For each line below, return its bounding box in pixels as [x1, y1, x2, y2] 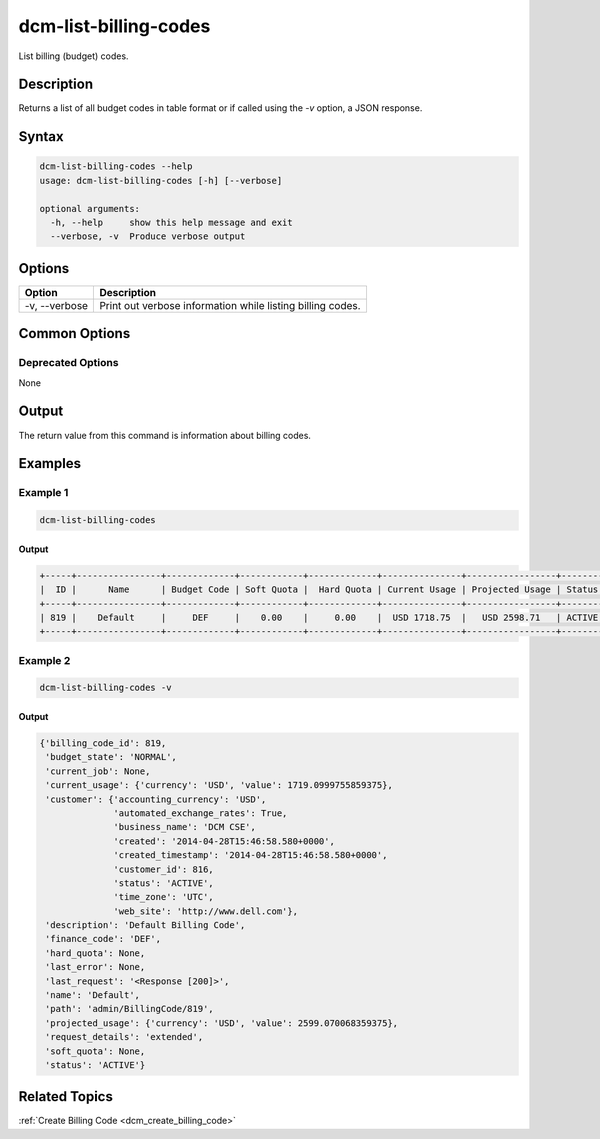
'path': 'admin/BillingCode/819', [45, 1003, 214, 1015]
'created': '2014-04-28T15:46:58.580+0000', [113, 835, 335, 847]
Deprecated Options [18, 356, 119, 370]
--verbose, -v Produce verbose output [50, 231, 246, 242]
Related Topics [18, 1088, 114, 1105]
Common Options [18, 325, 131, 342]
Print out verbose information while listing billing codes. [99, 298, 361, 312]
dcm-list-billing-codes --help [39, 161, 194, 172]
